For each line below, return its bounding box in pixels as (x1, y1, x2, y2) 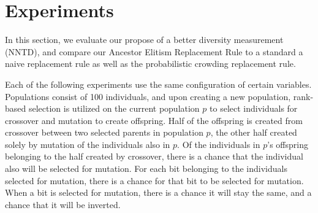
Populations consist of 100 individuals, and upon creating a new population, (5, 90, 291, 103)
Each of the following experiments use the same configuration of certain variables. (5, 77, 312, 90)
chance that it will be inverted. (5, 198, 121, 211)
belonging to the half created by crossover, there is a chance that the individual (5, 150, 303, 163)
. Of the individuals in (177, 137, 260, 150)
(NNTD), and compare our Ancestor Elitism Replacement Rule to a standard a (5, 45, 303, 58)
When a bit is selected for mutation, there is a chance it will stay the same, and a (5, 186, 312, 199)
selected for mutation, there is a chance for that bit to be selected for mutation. (5, 174, 304, 187)
